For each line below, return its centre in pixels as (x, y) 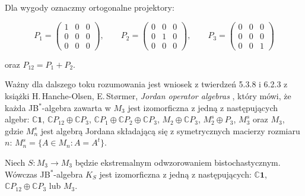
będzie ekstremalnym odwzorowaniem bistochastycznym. (178, 162)
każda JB (22, 107)
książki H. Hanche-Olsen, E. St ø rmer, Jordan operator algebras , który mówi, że (148, 95)
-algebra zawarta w (76, 107)
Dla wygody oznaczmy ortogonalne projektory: (90, 7)
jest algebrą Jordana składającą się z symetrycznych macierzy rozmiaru (170, 130)
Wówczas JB (28, 174)
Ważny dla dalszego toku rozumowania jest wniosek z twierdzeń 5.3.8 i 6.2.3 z (146, 84)
